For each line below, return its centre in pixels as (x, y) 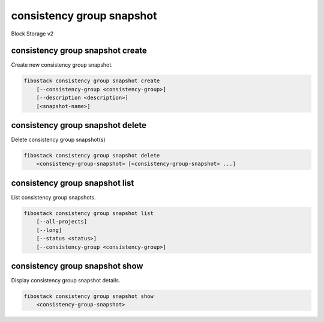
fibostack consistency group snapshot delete (92, 156)
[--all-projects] (62, 222)
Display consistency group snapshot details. (66, 281)
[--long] (49, 230)
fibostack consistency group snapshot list (89, 213)
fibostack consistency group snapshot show (89, 296)
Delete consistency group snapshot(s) (58, 140)
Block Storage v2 (32, 34)
